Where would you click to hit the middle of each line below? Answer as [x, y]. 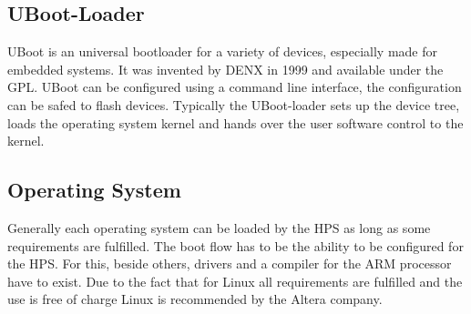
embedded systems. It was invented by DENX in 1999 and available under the [225, 69]
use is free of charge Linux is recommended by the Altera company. [195, 299]
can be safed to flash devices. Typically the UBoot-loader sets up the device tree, [234, 104]
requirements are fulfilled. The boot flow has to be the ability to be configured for [235, 245]
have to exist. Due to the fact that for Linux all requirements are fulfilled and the [235, 281]
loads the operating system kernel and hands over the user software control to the [235, 122]
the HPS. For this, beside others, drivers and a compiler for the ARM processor [230, 263]
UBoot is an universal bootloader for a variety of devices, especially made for [223, 51]
